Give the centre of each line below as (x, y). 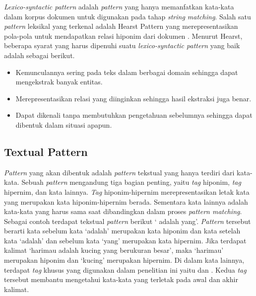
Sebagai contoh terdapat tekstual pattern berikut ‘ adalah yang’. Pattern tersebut (128, 221)
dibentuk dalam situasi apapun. (64, 124)
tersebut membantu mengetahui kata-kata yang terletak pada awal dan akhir (121, 279)
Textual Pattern (46, 151)
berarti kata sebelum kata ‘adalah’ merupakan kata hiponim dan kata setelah (122, 231)
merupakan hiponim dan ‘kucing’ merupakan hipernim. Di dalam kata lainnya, (124, 260)
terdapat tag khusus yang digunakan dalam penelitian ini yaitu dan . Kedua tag (125, 269)
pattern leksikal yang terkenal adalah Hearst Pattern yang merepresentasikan (121, 26)
